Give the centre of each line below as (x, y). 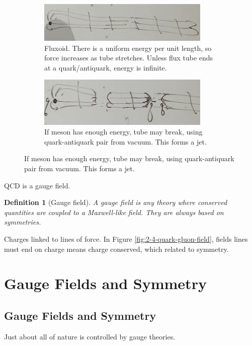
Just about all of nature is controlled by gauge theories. (90, 336)
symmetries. (23, 222)
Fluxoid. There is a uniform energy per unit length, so (128, 48)
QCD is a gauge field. (37, 185)
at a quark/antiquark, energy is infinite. (106, 67)
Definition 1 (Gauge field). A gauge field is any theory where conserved (116, 202)
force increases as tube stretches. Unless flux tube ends (129, 58)
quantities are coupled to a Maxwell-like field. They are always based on (114, 212)
